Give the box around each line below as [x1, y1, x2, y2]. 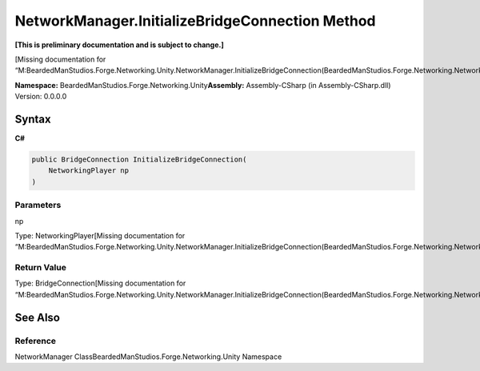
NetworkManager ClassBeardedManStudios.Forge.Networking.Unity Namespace [14, 352, 282, 361]
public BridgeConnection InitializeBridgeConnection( [31, 155, 247, 164]
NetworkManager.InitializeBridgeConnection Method [14, 12, 376, 30]
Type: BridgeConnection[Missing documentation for [14, 278, 186, 288]
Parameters [14, 200, 62, 211]
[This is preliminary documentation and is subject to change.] [14, 40, 224, 50]
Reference [14, 335, 56, 346]
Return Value [14, 262, 67, 273]
